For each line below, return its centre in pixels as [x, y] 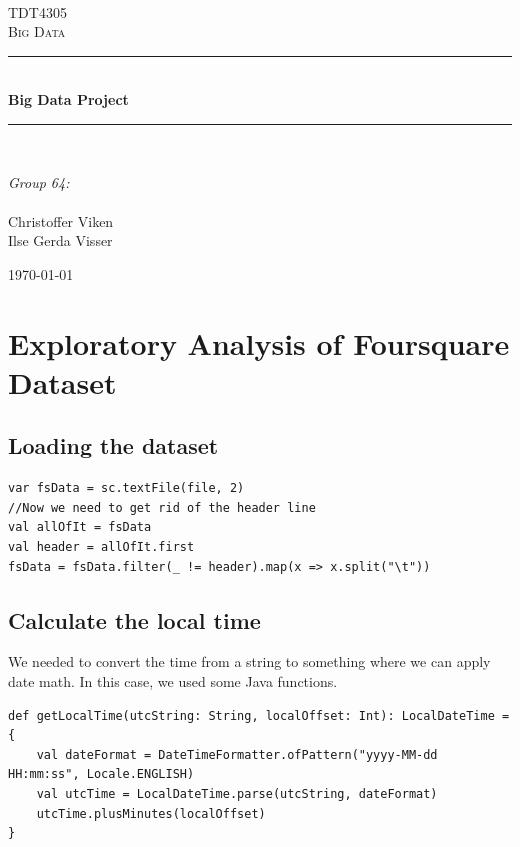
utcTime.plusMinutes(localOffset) [151, 813]
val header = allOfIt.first [101, 547]
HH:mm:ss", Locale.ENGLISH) [101, 774]
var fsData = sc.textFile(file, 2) [126, 488]
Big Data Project [68, 99]
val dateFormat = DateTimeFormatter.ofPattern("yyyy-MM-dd [237, 754]
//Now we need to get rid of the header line [162, 507]
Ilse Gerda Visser [60, 240]
